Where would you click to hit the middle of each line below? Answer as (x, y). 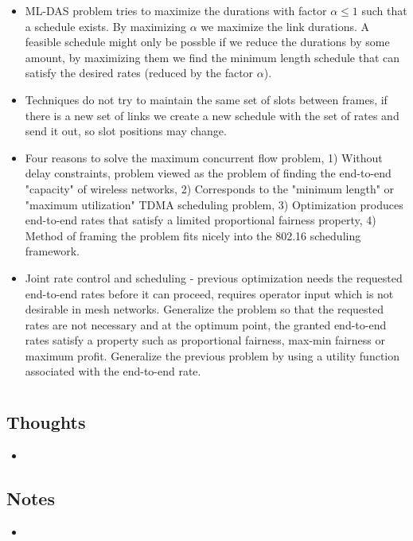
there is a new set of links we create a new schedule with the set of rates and (212, 115)
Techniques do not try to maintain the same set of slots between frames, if (206, 99)
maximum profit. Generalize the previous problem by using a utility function (212, 355)
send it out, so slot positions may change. (126, 131)
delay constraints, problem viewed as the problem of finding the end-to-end (208, 173)
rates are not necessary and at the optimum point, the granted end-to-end (206, 324)
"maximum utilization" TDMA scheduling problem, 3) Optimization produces (214, 204)
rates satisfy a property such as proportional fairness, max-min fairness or (205, 340)
